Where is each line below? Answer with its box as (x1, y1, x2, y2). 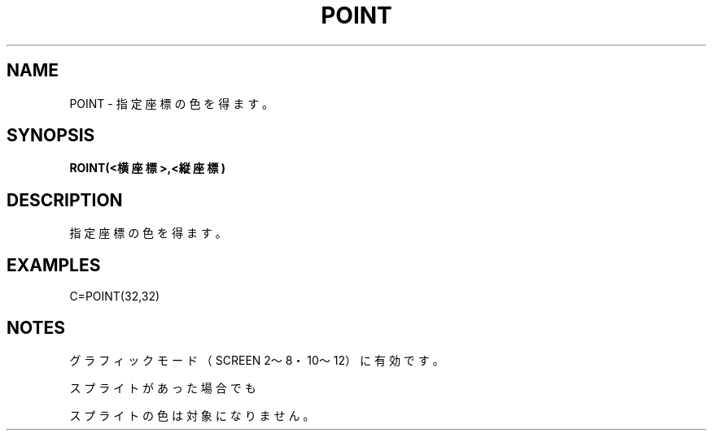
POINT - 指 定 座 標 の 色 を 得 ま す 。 (69, 96, 274, 110)
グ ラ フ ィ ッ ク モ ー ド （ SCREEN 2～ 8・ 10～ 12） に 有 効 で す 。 (69, 353, 444, 367)
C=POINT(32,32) (69, 289, 160, 304)
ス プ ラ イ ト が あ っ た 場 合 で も (69, 380, 256, 395)
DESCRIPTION (7, 189, 123, 210)
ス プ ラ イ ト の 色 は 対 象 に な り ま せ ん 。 (69, 408, 315, 422)
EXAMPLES (7, 254, 101, 275)
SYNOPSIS (7, 125, 95, 146)
